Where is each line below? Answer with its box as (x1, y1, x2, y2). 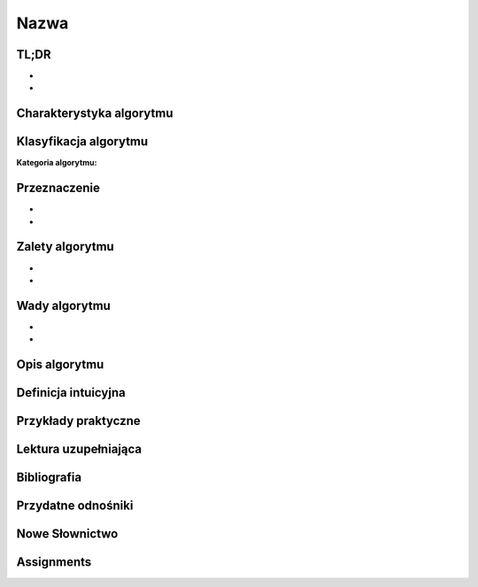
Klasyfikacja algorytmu (16, 134, 149, 150)
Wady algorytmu (16, 297, 111, 313)
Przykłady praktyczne (16, 413, 141, 429)
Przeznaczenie (16, 181, 101, 196)
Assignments (16, 554, 92, 570)
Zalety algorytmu (16, 239, 114, 254)
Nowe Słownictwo (16, 527, 119, 542)
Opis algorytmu (16, 357, 104, 372)
